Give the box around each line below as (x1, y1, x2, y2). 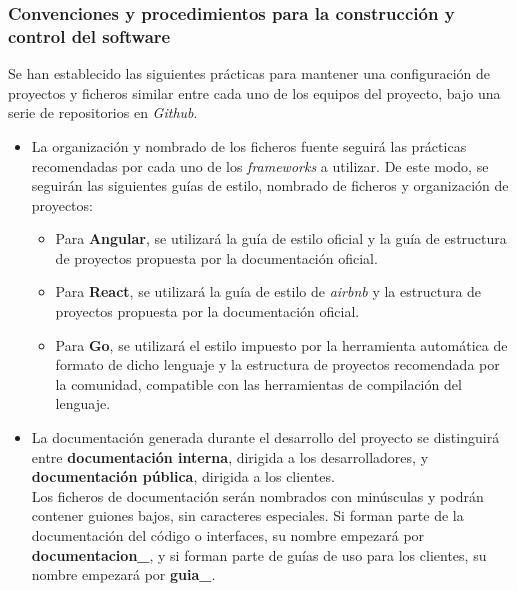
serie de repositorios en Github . (8, 102, 198, 123)
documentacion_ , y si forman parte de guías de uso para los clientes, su (31, 544, 487, 565)
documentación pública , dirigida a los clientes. (31, 466, 335, 487)
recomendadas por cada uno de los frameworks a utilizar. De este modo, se (31, 155, 489, 176)
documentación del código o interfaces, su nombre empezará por (31, 525, 425, 546)
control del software (8, 23, 171, 48)
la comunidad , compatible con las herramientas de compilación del (55, 373, 462, 394)
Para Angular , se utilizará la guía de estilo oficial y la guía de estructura (55, 228, 507, 249)
